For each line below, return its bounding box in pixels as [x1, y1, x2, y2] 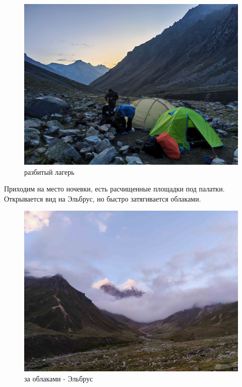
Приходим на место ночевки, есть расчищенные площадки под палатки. [4, 183, 225, 194]
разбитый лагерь [24, 166, 75, 177]
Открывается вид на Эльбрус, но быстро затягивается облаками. [4, 193, 201, 204]
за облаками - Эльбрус [24, 373, 93, 383]
